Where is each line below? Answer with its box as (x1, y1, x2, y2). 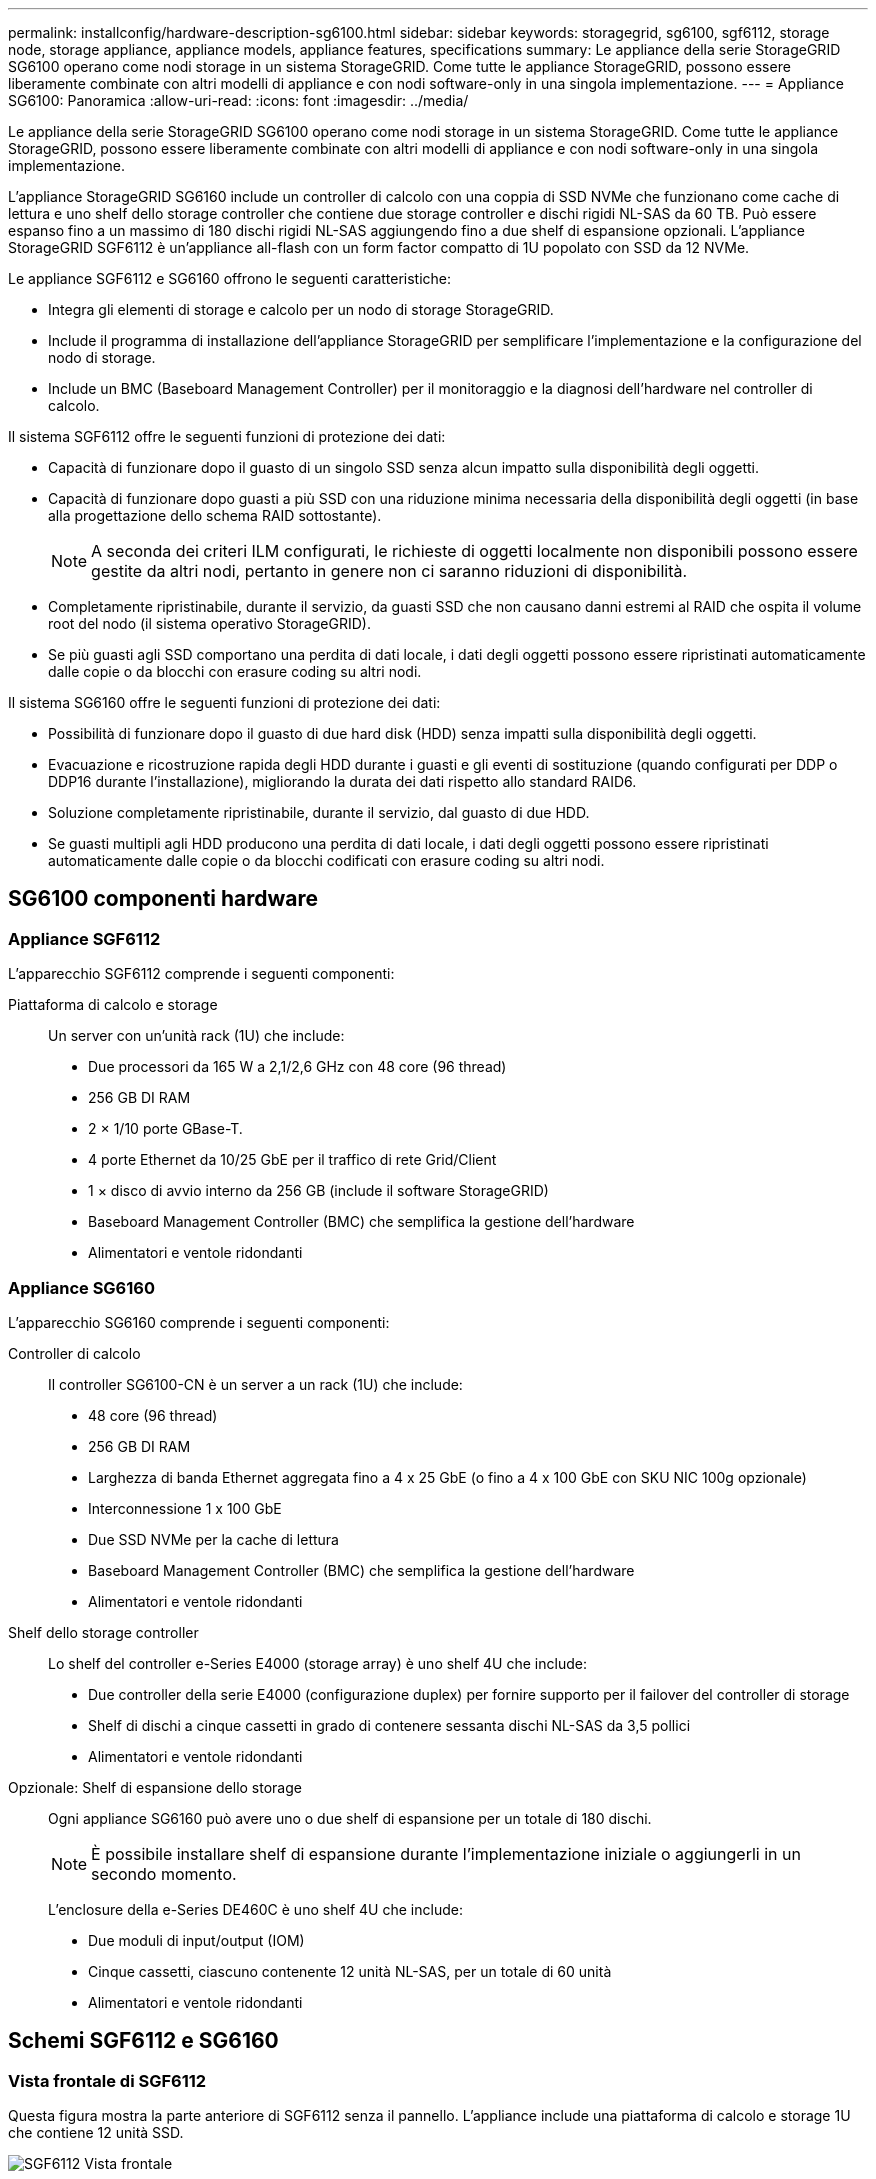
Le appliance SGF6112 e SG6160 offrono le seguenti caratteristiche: (8, 270, 452, 287)
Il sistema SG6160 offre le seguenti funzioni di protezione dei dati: (8, 694, 441, 711)
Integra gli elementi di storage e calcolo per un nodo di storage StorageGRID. (48, 301, 554, 318)
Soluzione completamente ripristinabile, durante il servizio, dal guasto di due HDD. (48, 804, 590, 821)
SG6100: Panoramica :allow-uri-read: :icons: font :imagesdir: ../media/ (8, 92, 469, 109)
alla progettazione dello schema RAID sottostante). (48, 507, 382, 524)
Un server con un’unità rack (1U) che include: (48, 1027, 345, 1045)
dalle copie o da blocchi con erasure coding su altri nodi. (48, 663, 422, 680)
